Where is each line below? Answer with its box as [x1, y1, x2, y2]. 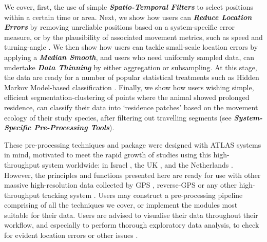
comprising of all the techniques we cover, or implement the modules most [4, 199, 238, 210]
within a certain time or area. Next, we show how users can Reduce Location [4, 11, 252, 22]
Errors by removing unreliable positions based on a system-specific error [4, 22, 235, 32]
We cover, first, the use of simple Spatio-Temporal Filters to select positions [4, 2, 253, 12]
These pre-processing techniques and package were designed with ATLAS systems [4, 139, 261, 150]
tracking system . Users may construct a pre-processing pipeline [42, 189, 243, 200]
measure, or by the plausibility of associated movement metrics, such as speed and [4, 31, 263, 42]
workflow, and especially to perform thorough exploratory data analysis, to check [4, 219, 259, 230]
